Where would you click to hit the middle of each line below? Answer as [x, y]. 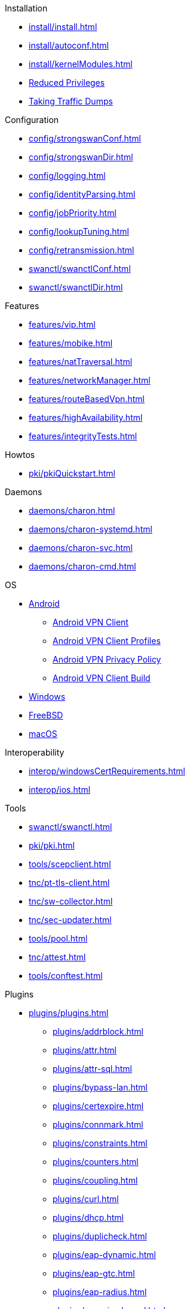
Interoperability [35, 752]
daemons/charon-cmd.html [82, 566]
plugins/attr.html [85, 1050]
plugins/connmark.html [98, 1124]
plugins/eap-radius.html [100, 1292]
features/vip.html [62, 324]
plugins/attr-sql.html [92, 1069]
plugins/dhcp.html [88, 1217]
